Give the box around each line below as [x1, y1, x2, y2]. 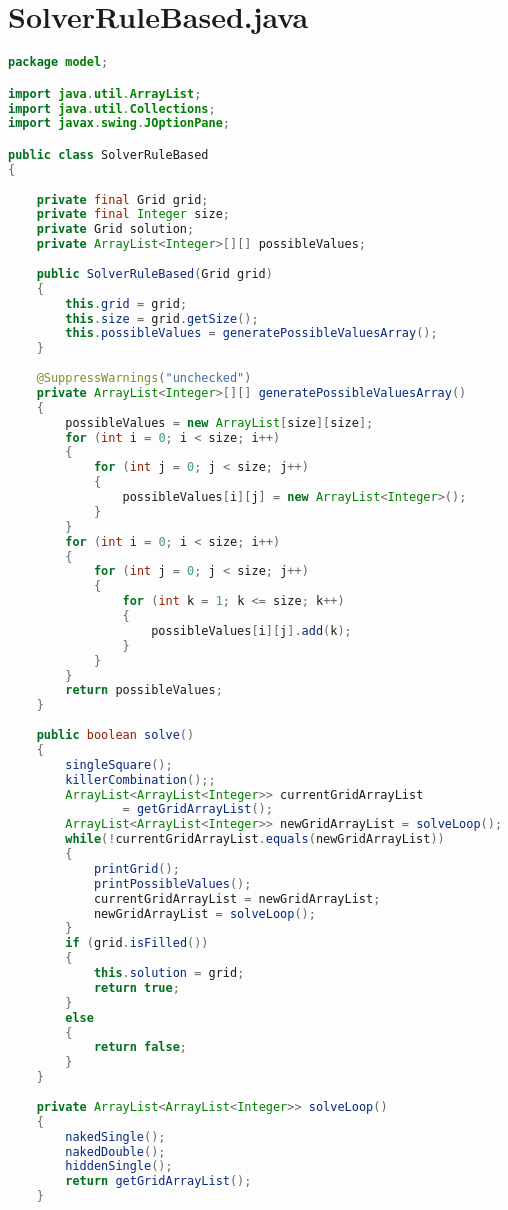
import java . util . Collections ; [8, 101, 216, 116]
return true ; [93, 980, 180, 995]
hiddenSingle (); [65, 1159, 173, 1174]
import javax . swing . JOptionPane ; [8, 116, 230, 131]
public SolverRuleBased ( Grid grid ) [36, 266, 273, 281]
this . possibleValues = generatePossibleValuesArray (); [65, 326, 438, 341]
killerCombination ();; [65, 772, 216, 787]
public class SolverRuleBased [8, 147, 209, 162]
